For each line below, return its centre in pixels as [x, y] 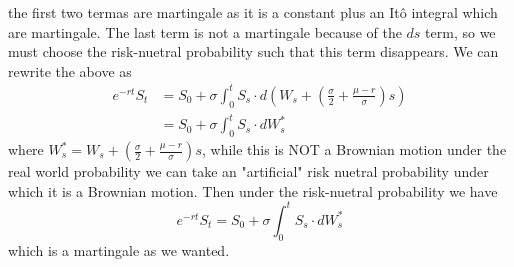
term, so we [460, 31]
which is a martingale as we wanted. [119, 249]
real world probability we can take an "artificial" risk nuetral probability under [248, 171]
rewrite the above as [70, 70]
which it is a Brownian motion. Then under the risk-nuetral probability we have [253, 190]
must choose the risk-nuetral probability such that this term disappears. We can [253, 51]
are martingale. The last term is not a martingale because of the [205, 31]
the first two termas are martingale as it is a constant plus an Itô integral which [253, 12]
